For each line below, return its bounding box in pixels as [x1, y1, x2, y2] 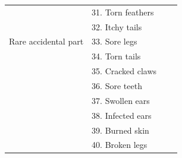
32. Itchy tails [92, 20, 142, 33]
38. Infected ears [92, 109, 152, 121]
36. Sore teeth [92, 79, 142, 91]
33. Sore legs [92, 35, 137, 48]
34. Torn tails [92, 50, 141, 62]
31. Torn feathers [92, 5, 154, 18]
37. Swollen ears [92, 94, 150, 106]
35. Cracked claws [92, 65, 157, 77]
